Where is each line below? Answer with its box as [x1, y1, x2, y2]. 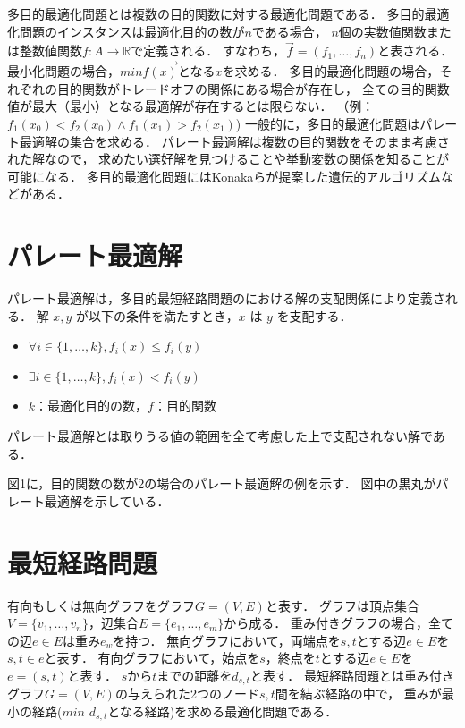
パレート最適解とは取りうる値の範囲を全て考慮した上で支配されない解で [7, 427, 433, 445]
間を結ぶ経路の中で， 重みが [275, 684, 442, 703]
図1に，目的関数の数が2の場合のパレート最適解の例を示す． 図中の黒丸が [7, 474, 436, 493]
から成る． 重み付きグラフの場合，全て [224, 614, 453, 632]
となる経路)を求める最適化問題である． [107, 701, 338, 720]
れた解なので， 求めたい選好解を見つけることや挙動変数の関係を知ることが [7, 149, 450, 168]
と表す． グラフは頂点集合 [265, 596, 419, 614]
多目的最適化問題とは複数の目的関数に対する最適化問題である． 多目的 [7, 4, 425, 22]
